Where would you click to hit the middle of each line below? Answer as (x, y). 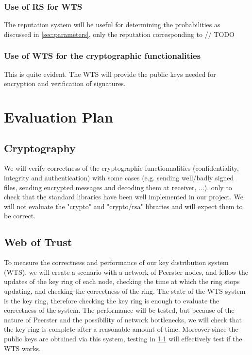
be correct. (20, 216)
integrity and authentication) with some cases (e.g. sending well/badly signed (119, 177)
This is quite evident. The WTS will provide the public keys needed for (110, 74)
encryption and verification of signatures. (65, 83)
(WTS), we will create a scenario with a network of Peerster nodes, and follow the (126, 272)
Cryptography (40, 148)
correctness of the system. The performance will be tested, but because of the (119, 310)
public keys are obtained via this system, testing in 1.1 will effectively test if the (123, 338)
